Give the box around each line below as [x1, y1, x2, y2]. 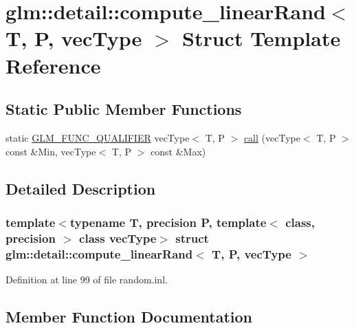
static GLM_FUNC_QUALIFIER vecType [5, 130, 190, 144]
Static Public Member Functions [5, 98, 242, 120]
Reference [5, 51, 101, 79]
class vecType [79, 229, 157, 246]
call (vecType [243, 130, 300, 144]
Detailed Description [5, 177, 156, 199]
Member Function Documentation [5, 305, 253, 327]
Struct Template [182, 24, 341, 52]
